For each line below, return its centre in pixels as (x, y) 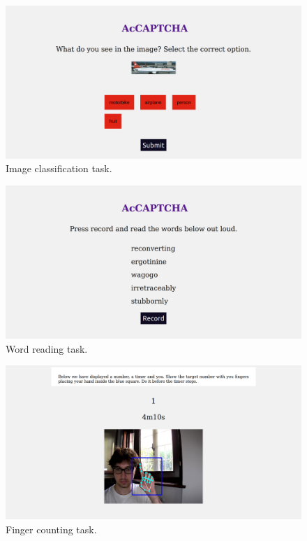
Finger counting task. (51, 529)
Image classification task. (59, 168)
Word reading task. (47, 348)
